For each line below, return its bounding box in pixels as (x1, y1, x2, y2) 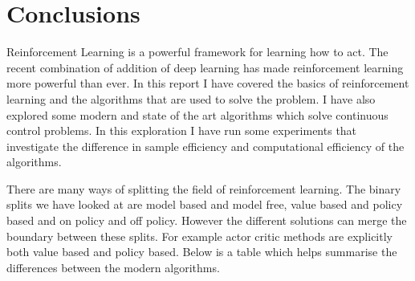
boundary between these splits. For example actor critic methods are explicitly (6, 227, 393, 244)
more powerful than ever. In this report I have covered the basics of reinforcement (6, 75, 409, 92)
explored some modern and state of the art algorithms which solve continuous (6, 106, 389, 123)
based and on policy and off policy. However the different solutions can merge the (6, 212, 407, 229)
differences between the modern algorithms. (6, 259, 220, 275)
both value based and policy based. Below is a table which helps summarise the (6, 243, 397, 260)
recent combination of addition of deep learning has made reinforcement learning (6, 59, 404, 75)
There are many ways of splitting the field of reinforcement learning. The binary (6, 180, 401, 197)
